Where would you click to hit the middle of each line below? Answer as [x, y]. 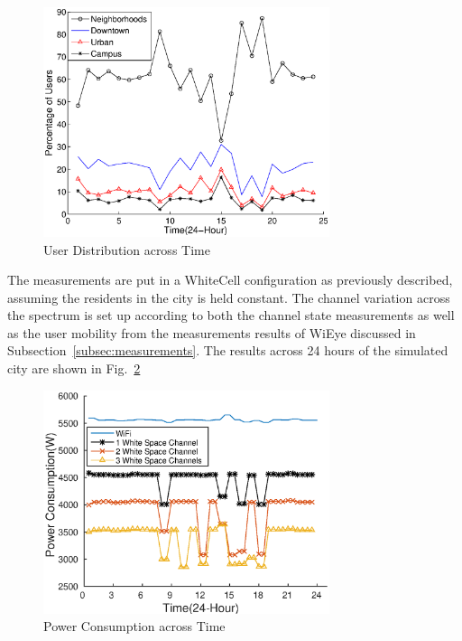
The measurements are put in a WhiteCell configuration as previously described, [230, 280]
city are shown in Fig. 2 [74, 368]
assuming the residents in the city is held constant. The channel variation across [229, 297]
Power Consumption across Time [134, 626]
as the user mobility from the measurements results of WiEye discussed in [212, 332]
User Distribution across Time [127, 249]
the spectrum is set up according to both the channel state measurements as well [231, 315]
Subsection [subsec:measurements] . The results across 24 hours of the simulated [228, 350]
